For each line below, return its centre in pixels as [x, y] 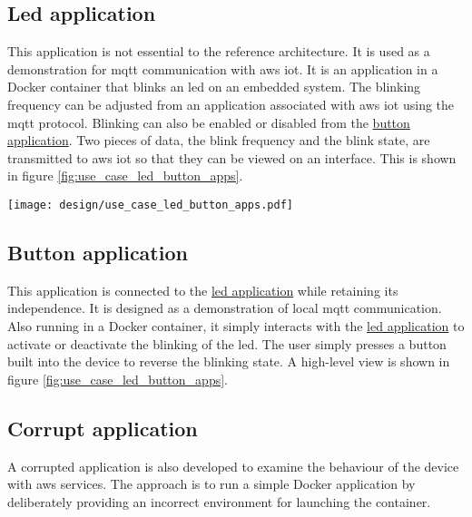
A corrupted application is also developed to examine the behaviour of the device [233, 466]
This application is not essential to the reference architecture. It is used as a [219, 51]
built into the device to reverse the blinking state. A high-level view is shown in [229, 361]
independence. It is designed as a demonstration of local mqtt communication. [225, 308]
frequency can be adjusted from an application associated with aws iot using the [231, 104]
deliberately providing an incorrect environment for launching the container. [219, 501]
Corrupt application [103, 428]
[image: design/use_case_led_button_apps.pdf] [150, 205]
